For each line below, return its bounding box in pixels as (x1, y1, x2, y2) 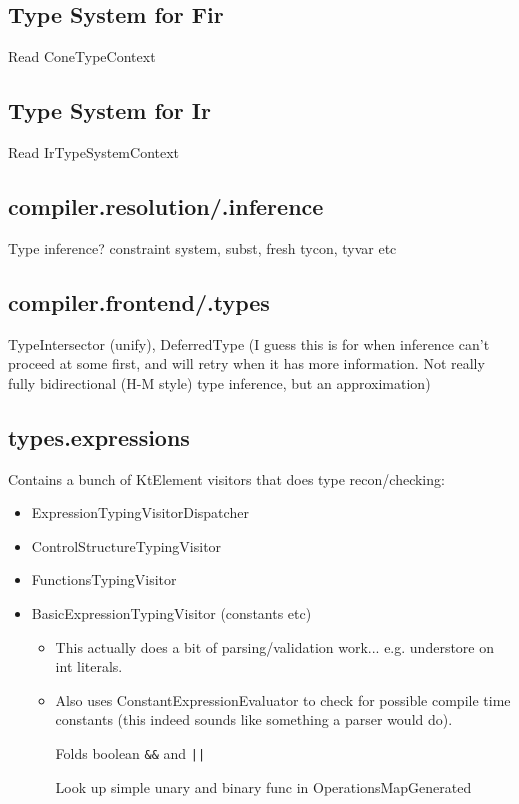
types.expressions (8, 421, 190, 452)
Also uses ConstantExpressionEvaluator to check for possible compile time (55, 689, 511, 710)
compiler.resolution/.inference (8, 190, 324, 221)
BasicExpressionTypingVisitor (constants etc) (31, 602, 312, 623)
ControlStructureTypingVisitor (31, 535, 222, 556)
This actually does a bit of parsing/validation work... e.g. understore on (55, 636, 494, 657)
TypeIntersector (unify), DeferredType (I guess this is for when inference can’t (8, 333, 490, 354)
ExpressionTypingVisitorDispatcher (31, 502, 249, 523)
